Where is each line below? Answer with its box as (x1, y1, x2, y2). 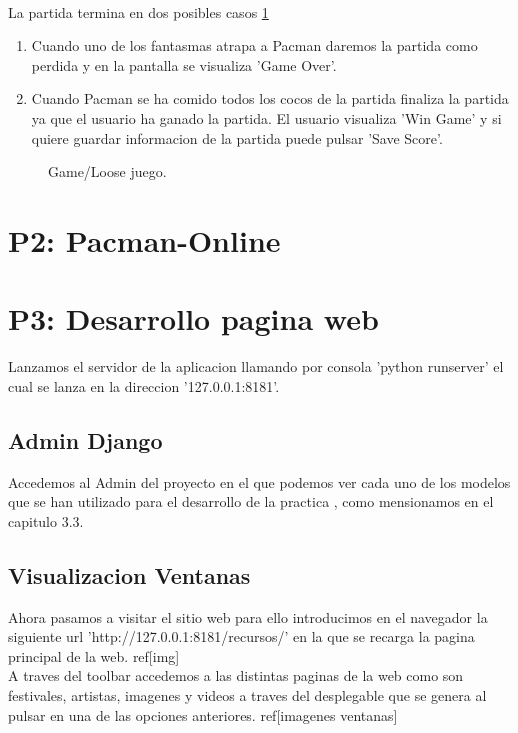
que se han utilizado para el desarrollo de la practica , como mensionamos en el (8, 491, 494, 512)
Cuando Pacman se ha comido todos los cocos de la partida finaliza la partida (31, 88, 509, 109)
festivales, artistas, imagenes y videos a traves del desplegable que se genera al (8, 685, 487, 705)
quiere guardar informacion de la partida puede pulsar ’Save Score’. (31, 127, 443, 148)
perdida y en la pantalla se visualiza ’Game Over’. (31, 54, 337, 75)
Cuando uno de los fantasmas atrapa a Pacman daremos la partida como (31, 35, 478, 56)
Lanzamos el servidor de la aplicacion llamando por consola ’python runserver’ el (8, 356, 504, 377)
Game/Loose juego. (48, 161, 167, 182)
